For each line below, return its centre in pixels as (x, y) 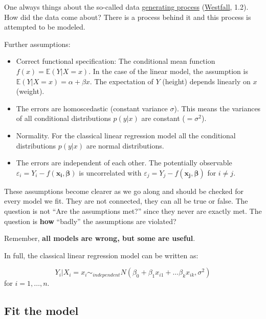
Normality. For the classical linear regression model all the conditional (126, 135)
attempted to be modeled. (45, 27)
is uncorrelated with (110, 172)
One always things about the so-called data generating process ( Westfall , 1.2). (126, 7)
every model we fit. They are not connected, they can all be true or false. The (126, 201)
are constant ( (163, 118)
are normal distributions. (125, 145)
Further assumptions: (37, 44)
